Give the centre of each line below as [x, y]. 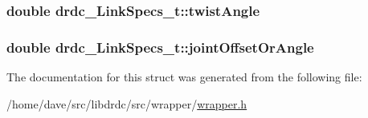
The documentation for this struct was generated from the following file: [184, 77]
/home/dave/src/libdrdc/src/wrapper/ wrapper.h [127, 103]
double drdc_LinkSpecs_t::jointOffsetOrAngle [160, 47]
